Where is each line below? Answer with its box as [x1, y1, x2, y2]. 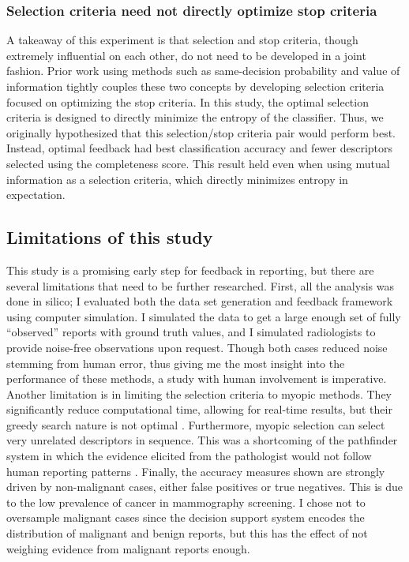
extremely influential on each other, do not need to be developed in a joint [6, 47, 366, 63]
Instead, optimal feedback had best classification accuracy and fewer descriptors [6, 140, 393, 156]
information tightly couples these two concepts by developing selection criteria [6, 78, 385, 94]
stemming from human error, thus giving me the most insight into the [6, 354, 345, 371]
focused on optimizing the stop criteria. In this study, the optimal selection [6, 93, 369, 110]
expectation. [6, 186, 66, 203]
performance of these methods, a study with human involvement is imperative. [6, 370, 387, 387]
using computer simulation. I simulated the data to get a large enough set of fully [6, 308, 401, 324]
